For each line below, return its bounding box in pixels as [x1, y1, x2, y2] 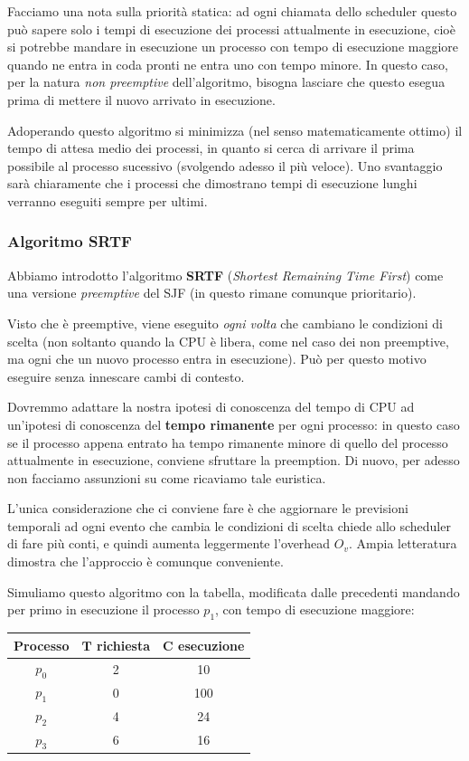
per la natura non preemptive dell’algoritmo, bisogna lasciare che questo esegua [7, 72, 446, 91]
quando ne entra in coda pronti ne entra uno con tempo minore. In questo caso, [7, 54, 448, 73]
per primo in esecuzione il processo [7, 600, 200, 619]
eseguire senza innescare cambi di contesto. [7, 366, 245, 385]
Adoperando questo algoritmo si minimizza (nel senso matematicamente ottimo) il [7, 120, 463, 139]
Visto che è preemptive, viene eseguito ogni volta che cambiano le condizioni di [7, 313, 443, 332]
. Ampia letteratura [349, 534, 457, 553]
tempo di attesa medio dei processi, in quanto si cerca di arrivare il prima [7, 138, 415, 157]
